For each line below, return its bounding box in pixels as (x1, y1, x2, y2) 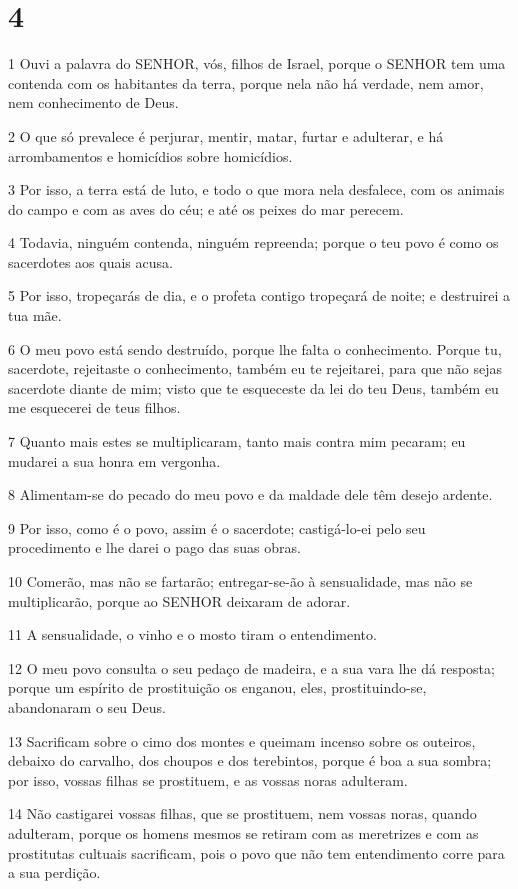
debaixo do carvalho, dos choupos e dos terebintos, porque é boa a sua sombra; (8, 750, 492, 771)
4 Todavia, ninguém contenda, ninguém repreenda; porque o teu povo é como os (8, 232, 499, 253)
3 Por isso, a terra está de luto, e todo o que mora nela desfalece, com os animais (8, 179, 505, 200)
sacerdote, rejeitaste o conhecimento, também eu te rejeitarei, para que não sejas (8, 358, 502, 379)
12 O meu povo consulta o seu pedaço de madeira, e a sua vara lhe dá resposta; (8, 657, 495, 678)
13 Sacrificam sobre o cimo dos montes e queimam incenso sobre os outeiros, (8, 730, 476, 751)
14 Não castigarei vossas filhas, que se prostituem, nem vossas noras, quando (8, 803, 477, 824)
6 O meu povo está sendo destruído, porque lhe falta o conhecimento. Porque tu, (8, 338, 502, 359)
